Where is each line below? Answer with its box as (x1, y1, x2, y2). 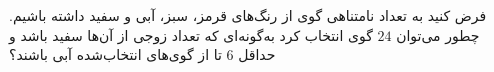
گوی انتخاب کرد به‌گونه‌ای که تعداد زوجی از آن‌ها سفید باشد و (9, 24, 373, 45)
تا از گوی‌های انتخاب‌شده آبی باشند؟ (9, 44, 222, 65)
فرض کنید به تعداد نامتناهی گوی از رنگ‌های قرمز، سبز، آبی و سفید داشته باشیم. (9, 5, 487, 25)
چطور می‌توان (396, 24, 480, 45)
